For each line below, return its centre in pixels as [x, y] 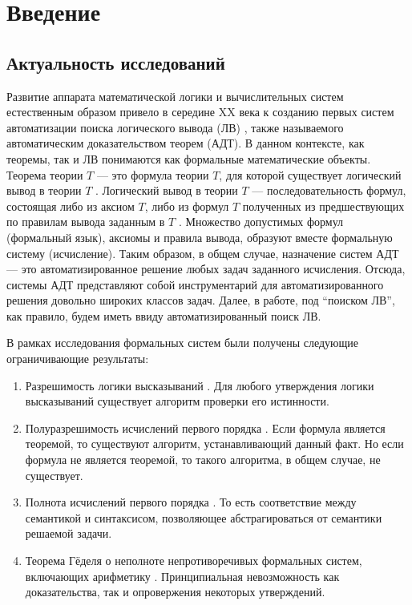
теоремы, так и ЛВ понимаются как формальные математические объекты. [189, 158]
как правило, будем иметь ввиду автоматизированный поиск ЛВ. [164, 315]
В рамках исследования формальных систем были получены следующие [183, 343]
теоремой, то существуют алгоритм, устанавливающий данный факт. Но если [214, 444]
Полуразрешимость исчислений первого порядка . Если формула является [205, 428]
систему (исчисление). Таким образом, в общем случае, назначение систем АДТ [203, 253]
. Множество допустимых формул [261, 222]
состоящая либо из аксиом [71, 206]
